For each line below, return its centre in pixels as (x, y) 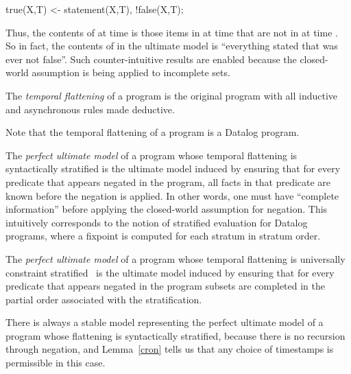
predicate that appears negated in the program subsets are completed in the (165, 286)
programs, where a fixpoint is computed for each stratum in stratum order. (163, 236)
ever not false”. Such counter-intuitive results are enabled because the (151, 59)
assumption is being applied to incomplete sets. (131, 72)
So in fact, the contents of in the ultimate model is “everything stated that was (172, 46)
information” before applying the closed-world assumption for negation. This (167, 209)
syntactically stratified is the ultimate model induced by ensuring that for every (173, 168)
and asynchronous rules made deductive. (90, 109)
